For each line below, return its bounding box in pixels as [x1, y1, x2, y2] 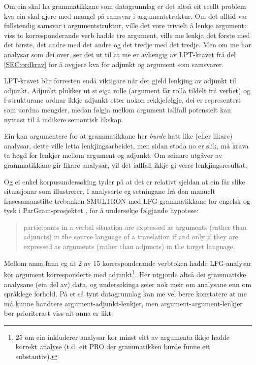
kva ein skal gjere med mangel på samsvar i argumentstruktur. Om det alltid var [4, 10, 248, 21]
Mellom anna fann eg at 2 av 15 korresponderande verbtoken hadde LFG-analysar [4, 257, 252, 268]
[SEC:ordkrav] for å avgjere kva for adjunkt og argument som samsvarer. [4, 59, 224, 69]
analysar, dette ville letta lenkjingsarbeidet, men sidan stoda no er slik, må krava [4, 140, 249, 150]
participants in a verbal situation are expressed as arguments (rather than [23, 221, 247, 232]
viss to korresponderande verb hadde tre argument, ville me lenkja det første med [4, 30, 250, 40]
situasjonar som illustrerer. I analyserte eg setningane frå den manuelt [4, 186, 215, 196]
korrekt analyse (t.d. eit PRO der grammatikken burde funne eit [15, 341, 210, 352]
